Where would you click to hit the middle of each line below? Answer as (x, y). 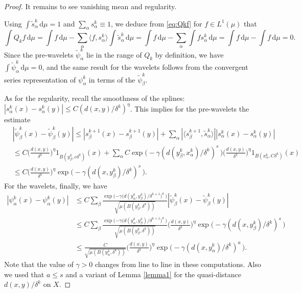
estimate (17, 119)
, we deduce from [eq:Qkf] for (156, 23)
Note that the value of (39, 264)
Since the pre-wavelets (39, 54)
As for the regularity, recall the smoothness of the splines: (95, 98)
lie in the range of (114, 54)
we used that (24, 274)
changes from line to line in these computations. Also (178, 264)
